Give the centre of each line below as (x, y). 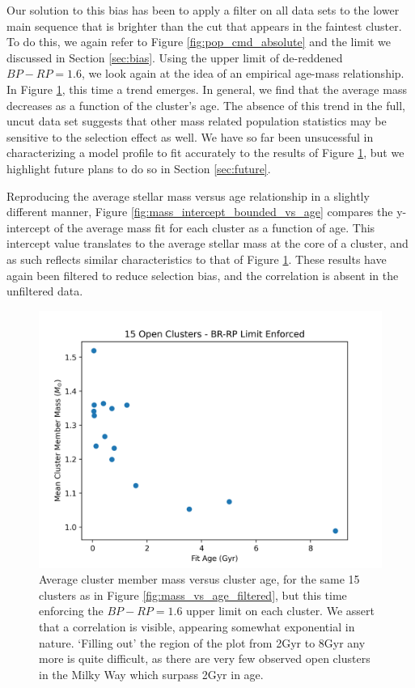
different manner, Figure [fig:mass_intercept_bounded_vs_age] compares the (200, 212)
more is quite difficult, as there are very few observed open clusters (205, 658)
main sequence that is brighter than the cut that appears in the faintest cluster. (204, 25)
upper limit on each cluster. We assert (280, 611)
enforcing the (71, 611)
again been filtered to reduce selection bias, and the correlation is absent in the (203, 275)
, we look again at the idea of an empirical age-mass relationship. (243, 73)
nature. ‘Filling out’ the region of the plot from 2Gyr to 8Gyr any (202, 642)
